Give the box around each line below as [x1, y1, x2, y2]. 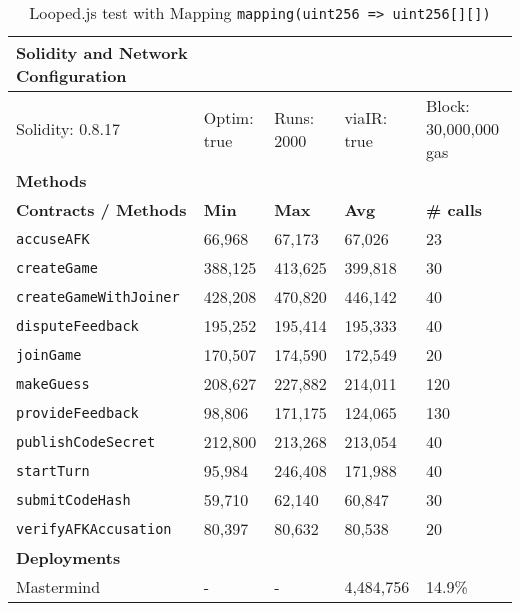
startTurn [16, 462, 90, 479]
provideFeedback [16, 404, 139, 421]
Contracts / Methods [16, 198, 187, 221]
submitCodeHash [16, 491, 131, 508]
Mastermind [16, 575, 101, 598]
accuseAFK [16, 230, 90, 247]
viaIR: [344, 105, 388, 129]
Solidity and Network [16, 41, 188, 64]
